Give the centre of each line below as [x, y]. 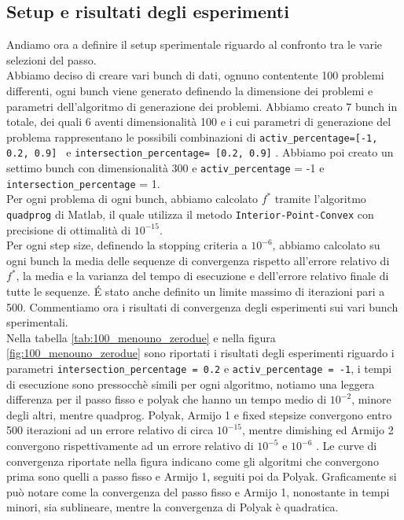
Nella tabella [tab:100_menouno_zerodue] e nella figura [141, 337]
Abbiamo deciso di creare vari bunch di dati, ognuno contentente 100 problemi [195, 75]
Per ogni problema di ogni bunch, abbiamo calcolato [132, 199]
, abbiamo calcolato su [326, 245]
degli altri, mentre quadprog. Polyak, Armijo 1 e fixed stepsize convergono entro [199, 414]
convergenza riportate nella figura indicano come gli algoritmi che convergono [193, 461]
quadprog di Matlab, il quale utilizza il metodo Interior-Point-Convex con [190, 214]
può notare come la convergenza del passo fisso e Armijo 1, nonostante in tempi [198, 491]
